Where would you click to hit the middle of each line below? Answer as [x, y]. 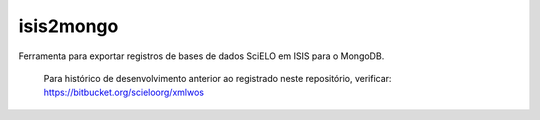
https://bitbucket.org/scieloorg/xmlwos [124, 92]
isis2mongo [68, 26]
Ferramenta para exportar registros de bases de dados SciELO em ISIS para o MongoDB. [201, 56]
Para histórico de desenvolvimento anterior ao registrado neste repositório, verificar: [217, 78]
